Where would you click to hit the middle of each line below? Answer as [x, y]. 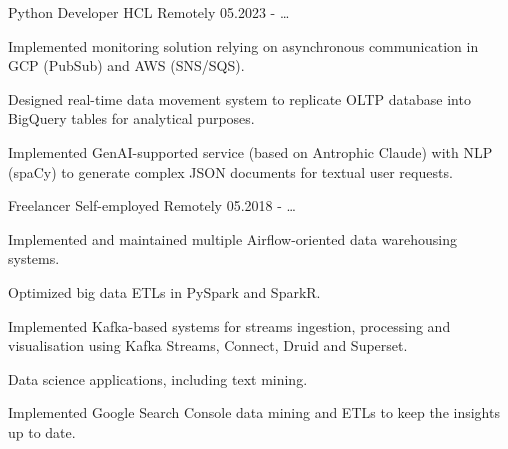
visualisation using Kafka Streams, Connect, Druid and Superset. [208, 345]
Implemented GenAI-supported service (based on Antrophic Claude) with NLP [250, 151]
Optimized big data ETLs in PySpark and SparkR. [164, 291]
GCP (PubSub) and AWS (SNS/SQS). [126, 65]
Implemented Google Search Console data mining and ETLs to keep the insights [254, 412]
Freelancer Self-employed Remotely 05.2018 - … [152, 205]
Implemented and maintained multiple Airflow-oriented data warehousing [232, 238]
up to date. [42, 431]
